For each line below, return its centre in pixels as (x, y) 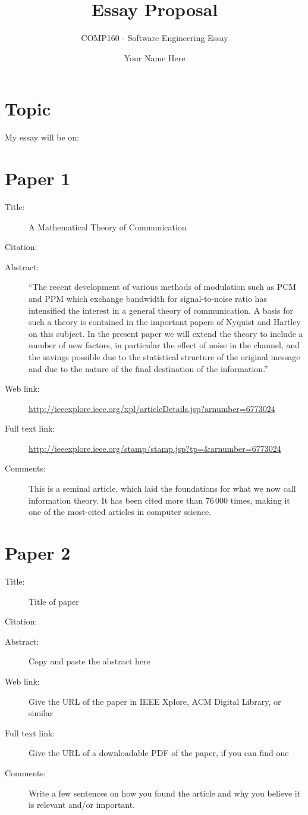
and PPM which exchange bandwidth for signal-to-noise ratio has (148, 298)
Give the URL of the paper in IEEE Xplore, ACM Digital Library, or (155, 701)
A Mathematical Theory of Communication (108, 227)
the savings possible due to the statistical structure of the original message (164, 356)
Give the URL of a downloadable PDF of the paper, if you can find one (159, 753)
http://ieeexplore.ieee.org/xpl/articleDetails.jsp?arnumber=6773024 (152, 408)
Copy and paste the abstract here (89, 661)
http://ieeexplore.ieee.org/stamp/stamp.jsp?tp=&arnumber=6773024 (155, 448)
